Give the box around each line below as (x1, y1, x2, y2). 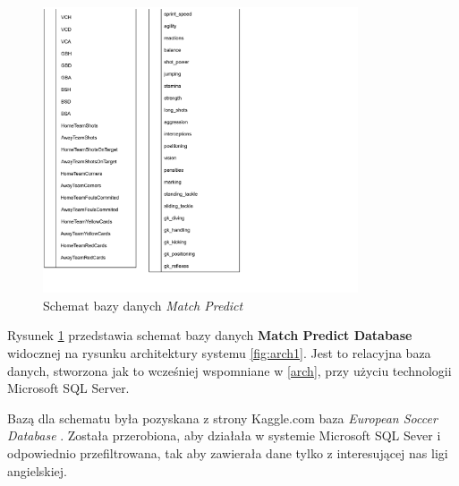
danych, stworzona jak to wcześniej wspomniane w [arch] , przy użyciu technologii (7, 361, 452, 379)
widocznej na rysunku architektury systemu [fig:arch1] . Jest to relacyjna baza (7, 344, 431, 362)
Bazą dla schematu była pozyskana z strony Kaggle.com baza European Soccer (7, 408, 438, 427)
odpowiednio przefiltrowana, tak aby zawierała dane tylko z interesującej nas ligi (7, 444, 448, 462)
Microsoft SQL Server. (7, 379, 130, 397)
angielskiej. (7, 461, 67, 480)
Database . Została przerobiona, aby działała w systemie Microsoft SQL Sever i (7, 426, 441, 445)
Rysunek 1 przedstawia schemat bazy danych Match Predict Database (7, 326, 412, 345)
